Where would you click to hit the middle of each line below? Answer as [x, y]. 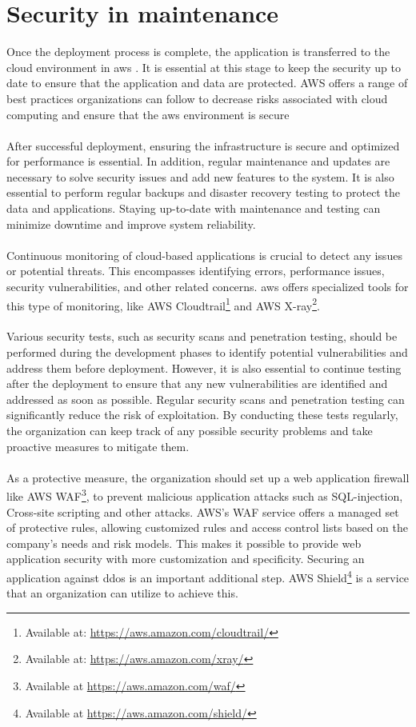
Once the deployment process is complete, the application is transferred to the [198, 52]
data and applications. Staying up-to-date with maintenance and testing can [194, 208]
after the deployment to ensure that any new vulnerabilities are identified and [197, 383]
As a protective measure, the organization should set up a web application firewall [208, 477]
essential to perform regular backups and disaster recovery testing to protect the [203, 192]
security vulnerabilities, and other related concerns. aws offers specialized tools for [208, 287]
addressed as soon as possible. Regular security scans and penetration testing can [206, 399]
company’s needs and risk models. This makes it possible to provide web [184, 543]
